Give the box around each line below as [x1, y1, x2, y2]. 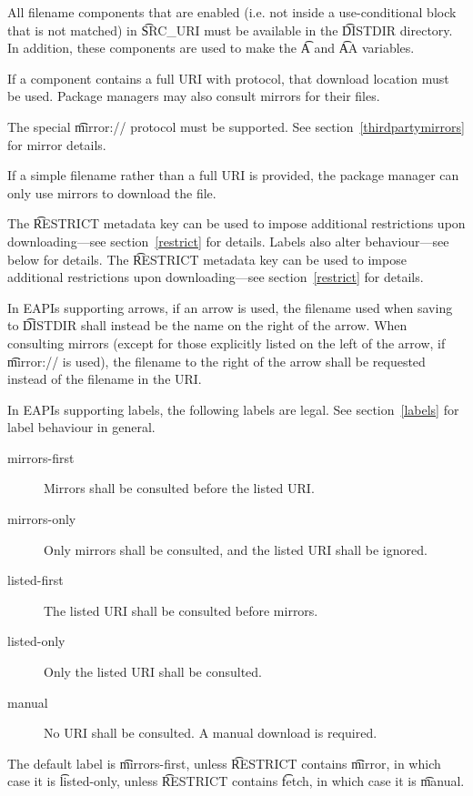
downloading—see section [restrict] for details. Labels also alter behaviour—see [7, 231, 449, 250]
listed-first [7, 570, 64, 589]
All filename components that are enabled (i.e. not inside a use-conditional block [7, 3, 457, 21]
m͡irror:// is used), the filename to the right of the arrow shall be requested [7, 351, 426, 370]
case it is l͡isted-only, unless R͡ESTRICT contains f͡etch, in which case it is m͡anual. [7, 771, 465, 791]
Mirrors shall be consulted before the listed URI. [44, 479, 315, 498]
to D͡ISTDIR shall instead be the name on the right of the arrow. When [7, 316, 408, 335]
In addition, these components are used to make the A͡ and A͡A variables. [7, 38, 415, 57]
